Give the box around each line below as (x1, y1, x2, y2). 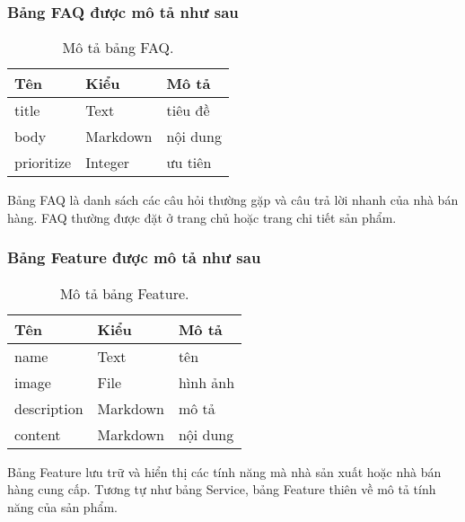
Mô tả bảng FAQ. (62, 37, 174, 58)
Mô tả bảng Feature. (59, 282, 189, 304)
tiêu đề (166, 100, 210, 121)
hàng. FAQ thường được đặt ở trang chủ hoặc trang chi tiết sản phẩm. (7, 208, 397, 226)
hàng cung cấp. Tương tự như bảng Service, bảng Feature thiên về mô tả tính (7, 480, 436, 499)
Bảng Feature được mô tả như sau (7, 246, 261, 269)
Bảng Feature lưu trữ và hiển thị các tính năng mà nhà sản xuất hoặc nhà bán (7, 462, 442, 481)
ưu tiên (166, 152, 212, 173)
